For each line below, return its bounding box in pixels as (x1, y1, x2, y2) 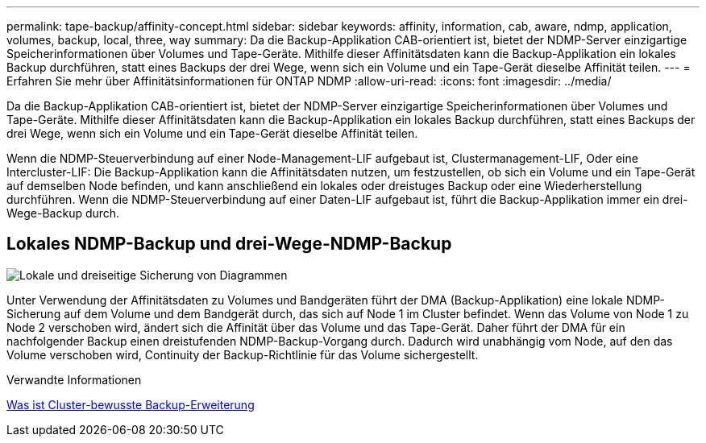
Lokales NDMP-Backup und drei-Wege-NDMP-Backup (6, 234, 452, 255)
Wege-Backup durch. (6, 206, 120, 220)
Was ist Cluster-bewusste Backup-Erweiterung (6, 397, 255, 412)
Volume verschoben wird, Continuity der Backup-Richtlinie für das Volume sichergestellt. (6, 347, 479, 362)
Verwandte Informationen (6, 372, 142, 387)
